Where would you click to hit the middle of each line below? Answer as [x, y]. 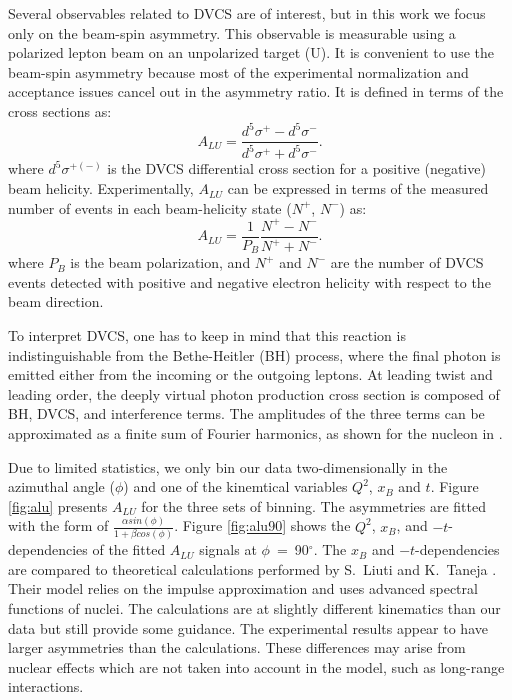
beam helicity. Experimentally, [101, 188]
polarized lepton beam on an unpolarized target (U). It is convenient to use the [251, 52]
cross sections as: [60, 110]
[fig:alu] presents [58, 505]
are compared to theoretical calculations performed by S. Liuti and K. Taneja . [252, 568]
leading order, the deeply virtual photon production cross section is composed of [254, 393]
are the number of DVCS [407, 262]
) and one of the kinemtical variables [235, 486]
